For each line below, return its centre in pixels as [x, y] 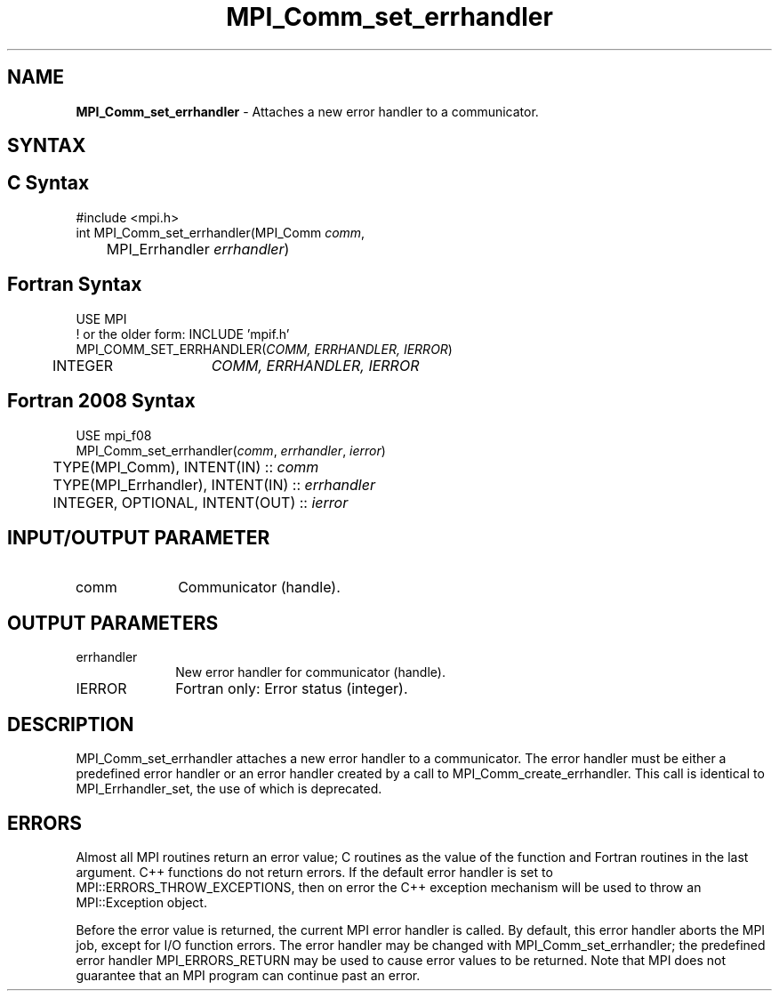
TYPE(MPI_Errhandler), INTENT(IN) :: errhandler [214, 484]
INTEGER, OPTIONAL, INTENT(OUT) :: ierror [201, 502]
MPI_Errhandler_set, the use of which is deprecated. [229, 789]
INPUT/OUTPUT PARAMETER [139, 537]
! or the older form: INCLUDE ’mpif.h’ [183, 334]
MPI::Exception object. [141, 902]
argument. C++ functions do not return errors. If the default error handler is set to [314, 872]
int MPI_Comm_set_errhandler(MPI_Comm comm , [221, 232]
